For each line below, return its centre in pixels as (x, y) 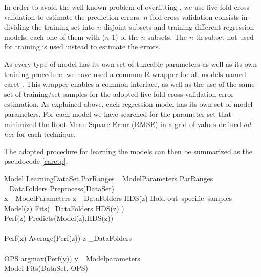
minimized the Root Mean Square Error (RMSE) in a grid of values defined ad (128, 124)
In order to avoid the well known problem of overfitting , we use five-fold (118, 7)
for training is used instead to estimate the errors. (82, 47)
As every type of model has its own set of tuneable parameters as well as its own (131, 64)
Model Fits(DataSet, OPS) (46, 268)
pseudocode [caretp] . (36, 161)
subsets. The (167, 36)
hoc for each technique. (40, 134)
